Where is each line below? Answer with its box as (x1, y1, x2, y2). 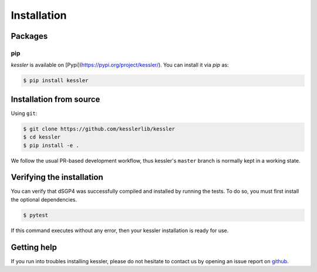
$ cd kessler (23, 134, 61, 140)
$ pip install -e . (23, 142, 79, 149)
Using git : (11, 109, 38, 117)
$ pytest (23, 211, 49, 219)
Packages (11, 31, 48, 41)
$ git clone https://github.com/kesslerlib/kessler (23, 125, 176, 132)
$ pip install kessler (23, 77, 89, 84)
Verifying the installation (11, 172, 103, 182)
